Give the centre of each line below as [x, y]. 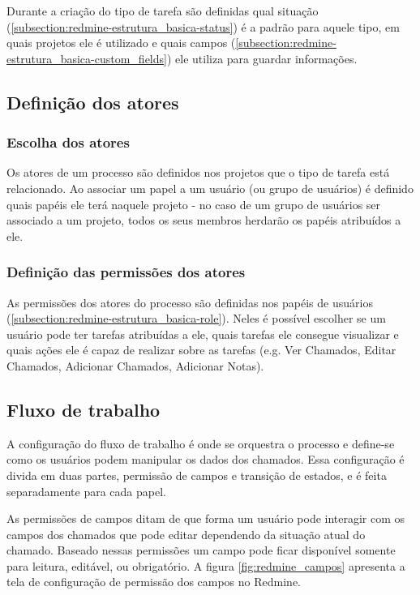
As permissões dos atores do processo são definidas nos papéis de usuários [190, 302]
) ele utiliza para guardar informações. [262, 58]
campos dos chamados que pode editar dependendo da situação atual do [186, 534]
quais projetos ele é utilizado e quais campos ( [121, 43]
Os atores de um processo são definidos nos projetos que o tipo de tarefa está [198, 172]
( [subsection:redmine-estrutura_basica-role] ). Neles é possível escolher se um [196, 318]
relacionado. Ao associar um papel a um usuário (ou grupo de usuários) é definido [210, 188]
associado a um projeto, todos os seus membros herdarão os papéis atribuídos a [204, 220]
